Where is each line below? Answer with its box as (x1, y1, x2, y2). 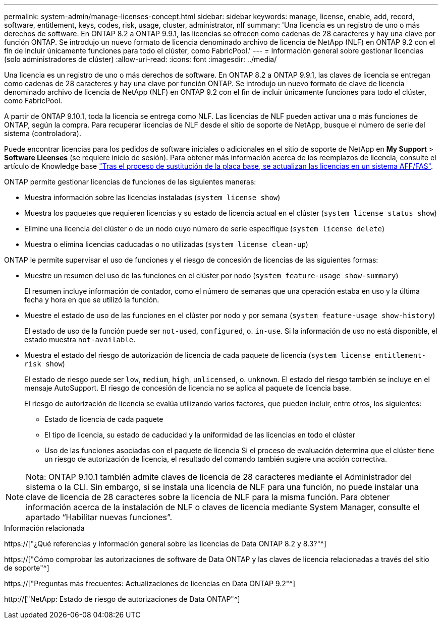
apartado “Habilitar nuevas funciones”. (26, 512, 173, 522)
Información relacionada (4, 524, 85, 532)
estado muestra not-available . (24, 335, 136, 344)
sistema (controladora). (4, 129, 81, 138)
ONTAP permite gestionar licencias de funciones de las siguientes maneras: (4, 177, 256, 186)
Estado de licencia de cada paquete (44, 415, 163, 423)
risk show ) (24, 359, 65, 368)
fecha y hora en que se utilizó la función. (24, 295, 159, 304)
